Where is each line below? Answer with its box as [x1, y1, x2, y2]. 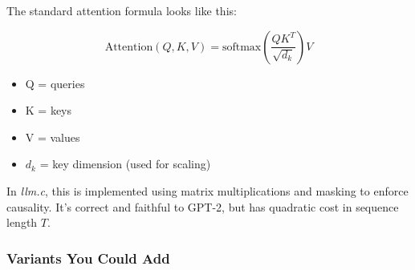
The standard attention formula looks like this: [6, 2, 237, 18]
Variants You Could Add [6, 248, 170, 268]
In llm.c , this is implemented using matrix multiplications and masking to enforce [6, 182, 409, 199]
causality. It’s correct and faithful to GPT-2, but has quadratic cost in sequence [6, 198, 399, 215]
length [6, 214, 38, 231]
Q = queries [25, 75, 85, 91]
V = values [25, 128, 80, 145]
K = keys [25, 102, 72, 119]
